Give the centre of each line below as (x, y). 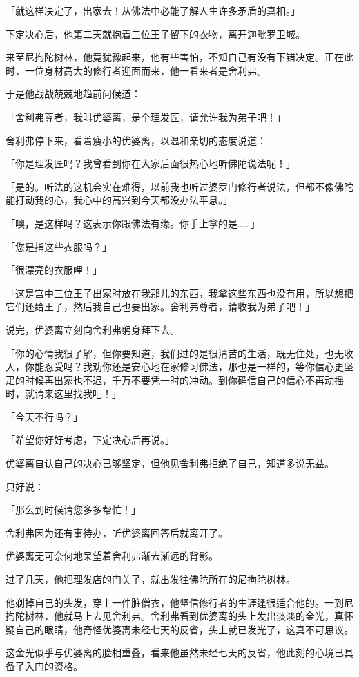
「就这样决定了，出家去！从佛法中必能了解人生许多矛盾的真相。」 (153, 10)
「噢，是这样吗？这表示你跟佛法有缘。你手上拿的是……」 (133, 223)
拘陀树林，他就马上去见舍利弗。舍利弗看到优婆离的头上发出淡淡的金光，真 (175, 616)
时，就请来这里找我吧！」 (64, 393)
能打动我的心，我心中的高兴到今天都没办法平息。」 (119, 200)
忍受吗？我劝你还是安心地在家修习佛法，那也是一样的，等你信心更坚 (198, 366)
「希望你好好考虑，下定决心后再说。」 (90, 440)
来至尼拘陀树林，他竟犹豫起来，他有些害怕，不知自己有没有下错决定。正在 (175, 57)
